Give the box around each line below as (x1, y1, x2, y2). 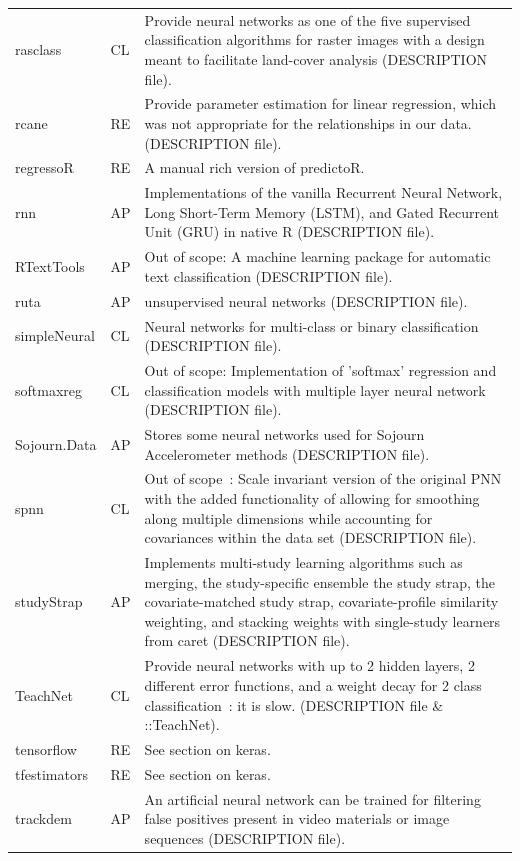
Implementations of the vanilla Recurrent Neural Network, (144, 182, 503, 203)
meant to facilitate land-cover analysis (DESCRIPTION (144, 48, 488, 69)
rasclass (15, 39, 62, 60)
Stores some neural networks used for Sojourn (144, 424, 425, 445)
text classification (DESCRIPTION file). (144, 265, 393, 286)
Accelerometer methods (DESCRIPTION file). (144, 443, 430, 464)
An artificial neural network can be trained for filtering (144, 788, 481, 809)
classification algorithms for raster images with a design (144, 29, 485, 50)
